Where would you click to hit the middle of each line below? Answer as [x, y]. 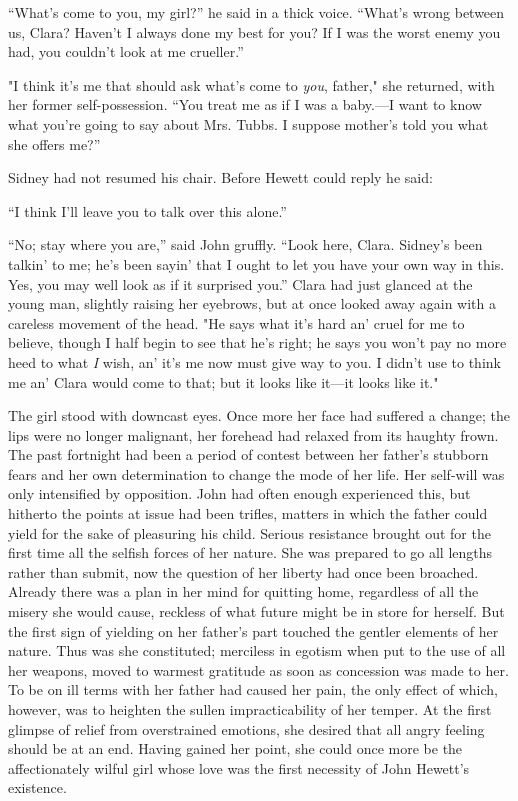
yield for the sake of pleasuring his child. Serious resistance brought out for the [249, 532]
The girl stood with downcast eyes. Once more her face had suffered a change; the [259, 415]
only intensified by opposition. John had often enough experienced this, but [239, 493]
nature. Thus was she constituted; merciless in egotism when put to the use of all [257, 650]
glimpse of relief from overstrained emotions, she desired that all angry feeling [246, 728]
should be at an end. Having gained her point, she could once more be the [235, 748]
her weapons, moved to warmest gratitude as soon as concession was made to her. [258, 669]
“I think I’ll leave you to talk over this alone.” [147, 210]
